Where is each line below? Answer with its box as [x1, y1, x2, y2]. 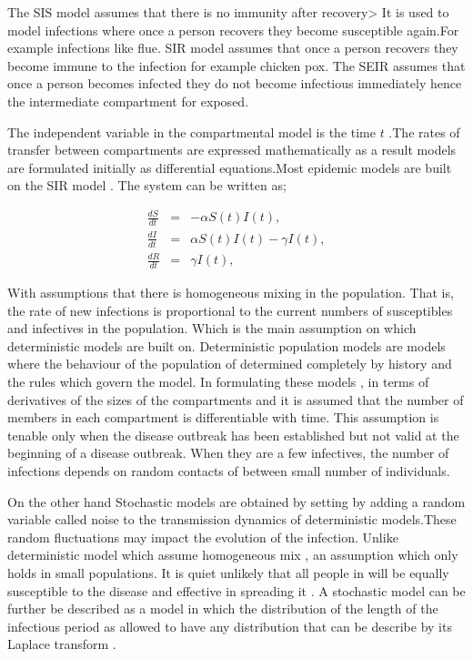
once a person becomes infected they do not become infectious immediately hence [7, 74, 462, 93]
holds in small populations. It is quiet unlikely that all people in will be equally [7, 563, 449, 582]
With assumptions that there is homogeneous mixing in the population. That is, [7, 283, 454, 302]
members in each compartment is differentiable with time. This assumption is [7, 408, 439, 427]
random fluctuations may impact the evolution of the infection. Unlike [7, 527, 398, 546]
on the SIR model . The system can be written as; [7, 176, 287, 195]
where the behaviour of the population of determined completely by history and [7, 354, 452, 373]
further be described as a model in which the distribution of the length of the [7, 599, 438, 618]
